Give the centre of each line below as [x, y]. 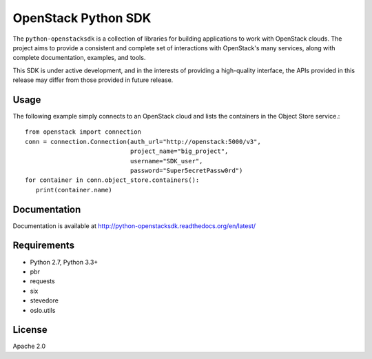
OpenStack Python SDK [82, 18]
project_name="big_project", [179, 151]
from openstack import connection [83, 132]
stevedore [44, 300]
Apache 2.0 [29, 346]
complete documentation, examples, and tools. [79, 58]
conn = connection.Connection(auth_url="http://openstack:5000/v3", [143, 142]
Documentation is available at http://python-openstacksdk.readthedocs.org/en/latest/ [134, 226]
